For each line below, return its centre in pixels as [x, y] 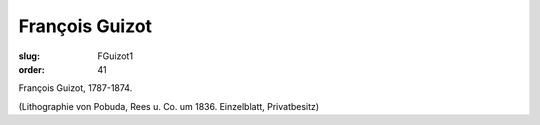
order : [31, 69]
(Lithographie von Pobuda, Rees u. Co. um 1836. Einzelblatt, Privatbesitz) [169, 106]
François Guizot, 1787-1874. [75, 88]
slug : [29, 56]
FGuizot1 [115, 56]
